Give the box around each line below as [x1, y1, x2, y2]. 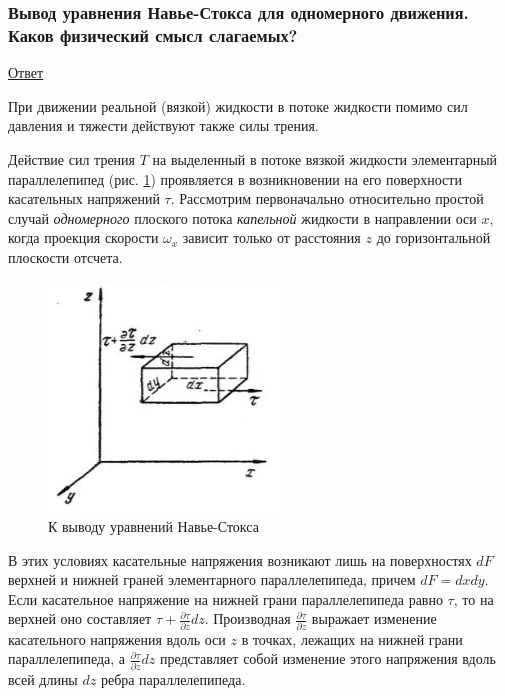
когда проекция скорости [8, 227, 159, 248]
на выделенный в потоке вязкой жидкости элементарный [152, 148, 498, 169]
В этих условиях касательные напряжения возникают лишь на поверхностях [8, 549, 472, 570]
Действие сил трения [8, 148, 136, 169]
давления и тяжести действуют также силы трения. [8, 115, 319, 136]
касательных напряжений [8, 188, 160, 209]
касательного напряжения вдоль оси [8, 628, 226, 649]
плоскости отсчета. [8, 246, 123, 267]
